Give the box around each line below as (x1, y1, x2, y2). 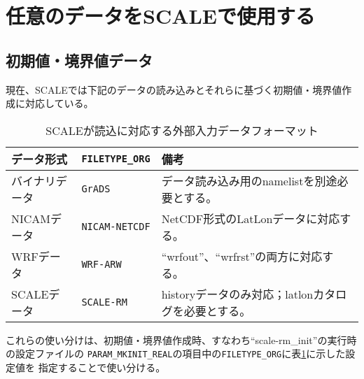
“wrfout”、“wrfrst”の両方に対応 (161, 248, 323, 264)
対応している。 (24, 96, 94, 110)
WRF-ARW (81, 258, 122, 270)
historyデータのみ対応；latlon (161, 285, 314, 302)
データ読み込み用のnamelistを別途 (161, 172, 337, 189)
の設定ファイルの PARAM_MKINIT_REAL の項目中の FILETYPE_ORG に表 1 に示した (6, 346, 346, 361)
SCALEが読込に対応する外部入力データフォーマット (45, 122, 318, 138)
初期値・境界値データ (6, 49, 153, 71)
